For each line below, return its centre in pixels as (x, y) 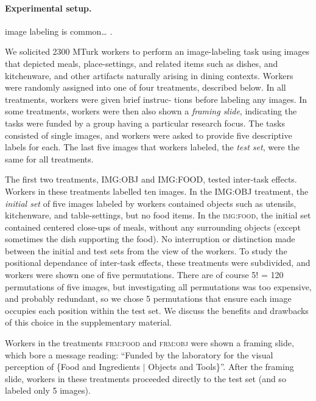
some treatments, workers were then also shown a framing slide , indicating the (151, 111)
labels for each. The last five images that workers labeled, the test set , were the (152, 147)
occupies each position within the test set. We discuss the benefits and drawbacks (157, 310)
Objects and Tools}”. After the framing (221, 367)
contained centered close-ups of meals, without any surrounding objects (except (153, 227)
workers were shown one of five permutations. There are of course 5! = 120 (144, 275)
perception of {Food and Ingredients (73, 367)
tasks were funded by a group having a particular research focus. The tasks (145, 123)
